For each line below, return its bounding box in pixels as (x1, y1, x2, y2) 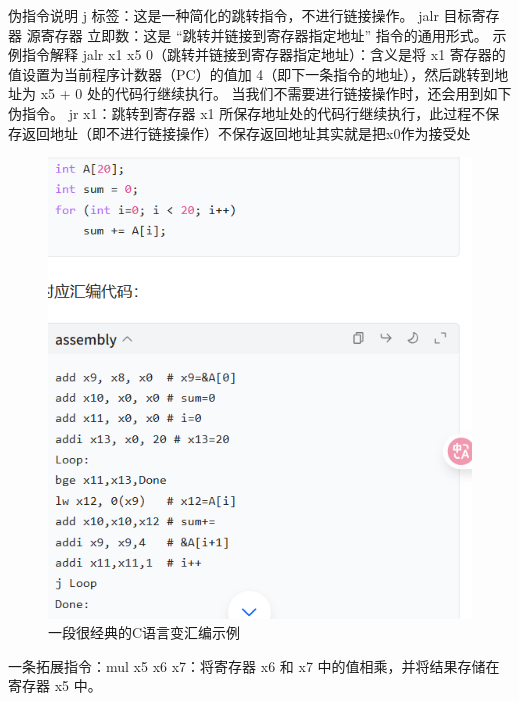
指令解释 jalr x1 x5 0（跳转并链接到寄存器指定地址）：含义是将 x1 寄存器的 (21, 44, 506, 65)
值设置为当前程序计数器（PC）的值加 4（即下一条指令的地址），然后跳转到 (8, 63, 495, 84)
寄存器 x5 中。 (8, 675, 102, 696)
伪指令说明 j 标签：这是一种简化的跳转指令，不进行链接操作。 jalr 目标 (8, 5, 472, 25)
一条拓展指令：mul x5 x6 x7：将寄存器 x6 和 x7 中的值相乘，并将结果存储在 (8, 655, 500, 676)
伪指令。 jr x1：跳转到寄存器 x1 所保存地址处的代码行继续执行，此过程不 (8, 102, 486, 123)
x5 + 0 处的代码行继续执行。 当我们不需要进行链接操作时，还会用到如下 (40, 83, 512, 104)
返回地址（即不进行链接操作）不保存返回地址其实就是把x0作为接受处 (21, 122, 471, 143)
